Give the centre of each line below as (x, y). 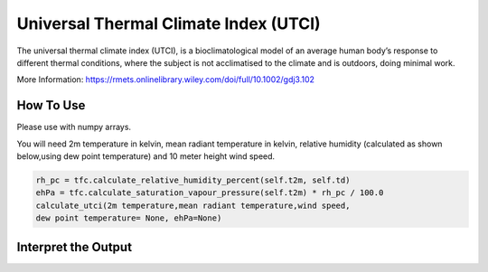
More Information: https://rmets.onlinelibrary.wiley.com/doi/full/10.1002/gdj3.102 (166, 80)
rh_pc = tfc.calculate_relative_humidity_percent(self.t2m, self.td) (193, 180)
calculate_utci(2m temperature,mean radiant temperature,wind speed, (193, 205)
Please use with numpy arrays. (74, 127)
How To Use (51, 105)
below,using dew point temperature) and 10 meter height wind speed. (146, 156)
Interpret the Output (75, 247)
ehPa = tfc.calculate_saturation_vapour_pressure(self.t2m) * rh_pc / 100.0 (210, 193)
